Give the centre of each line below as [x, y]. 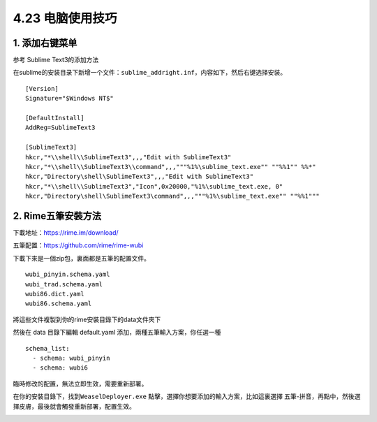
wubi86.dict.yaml [55, 294]
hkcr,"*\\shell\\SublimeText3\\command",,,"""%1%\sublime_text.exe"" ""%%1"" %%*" [171, 167]
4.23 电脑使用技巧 [65, 18]
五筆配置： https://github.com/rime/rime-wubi [78, 245]
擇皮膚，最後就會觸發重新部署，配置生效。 [74, 406]
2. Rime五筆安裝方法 [57, 216]
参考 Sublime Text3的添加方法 [56, 60]
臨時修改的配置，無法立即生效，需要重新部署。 [80, 384]
